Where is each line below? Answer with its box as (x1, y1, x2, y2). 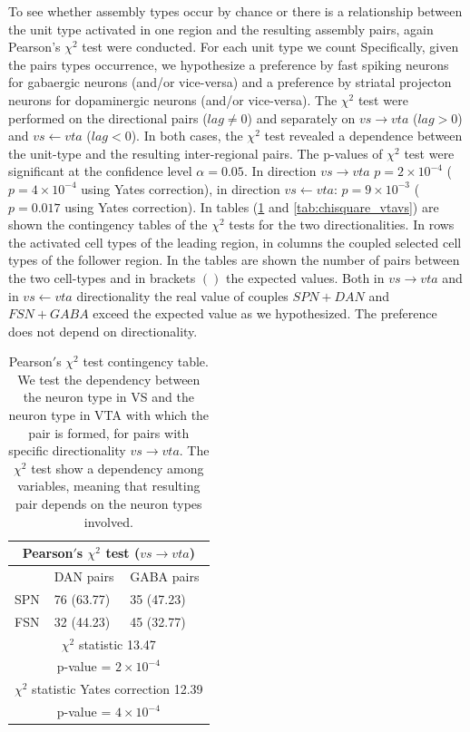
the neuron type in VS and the (23, 387, 194, 406)
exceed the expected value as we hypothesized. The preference (93, 304, 437, 323)
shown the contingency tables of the (8, 215, 208, 234)
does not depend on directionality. (8, 321, 198, 340)
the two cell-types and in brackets (8, 268, 196, 287)
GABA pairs (130, 567, 200, 586)
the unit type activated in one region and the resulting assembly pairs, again (8, 19, 434, 38)
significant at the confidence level (8, 161, 192, 181)
